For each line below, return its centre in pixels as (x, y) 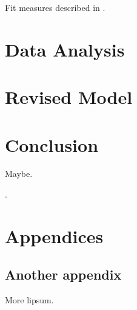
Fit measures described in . (55, 7)
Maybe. (19, 174)
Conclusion (52, 144)
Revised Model (69, 97)
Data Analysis (65, 49)
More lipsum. (29, 300)
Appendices (54, 236)
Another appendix (63, 274)
